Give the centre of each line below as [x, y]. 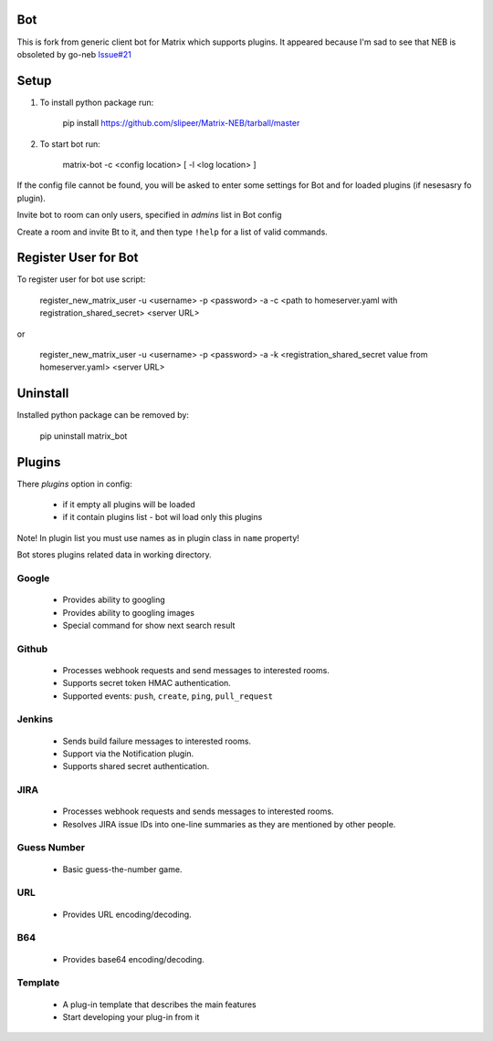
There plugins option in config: [74, 484]
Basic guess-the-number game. [122, 869]
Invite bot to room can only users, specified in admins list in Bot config [149, 215]
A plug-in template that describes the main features [159, 1005]
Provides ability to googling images [129, 612]
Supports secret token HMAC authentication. [147, 683]
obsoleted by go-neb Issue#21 [74, 54]
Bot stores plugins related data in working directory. [114, 555]
